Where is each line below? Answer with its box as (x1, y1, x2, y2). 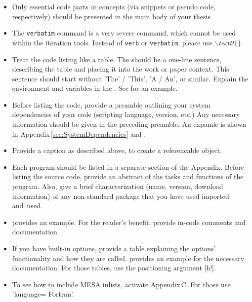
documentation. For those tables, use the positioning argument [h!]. (12, 263, 216, 273)
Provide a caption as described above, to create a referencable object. (12, 145, 222, 155)
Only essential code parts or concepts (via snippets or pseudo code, (12, 1, 216, 11)
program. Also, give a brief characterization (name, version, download (12, 181, 223, 191)
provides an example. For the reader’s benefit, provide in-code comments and (12, 217, 246, 227)
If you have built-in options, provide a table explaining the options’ (12, 243, 216, 253)
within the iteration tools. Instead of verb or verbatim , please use (12, 37, 212, 47)
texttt (218, 37, 234, 47)
